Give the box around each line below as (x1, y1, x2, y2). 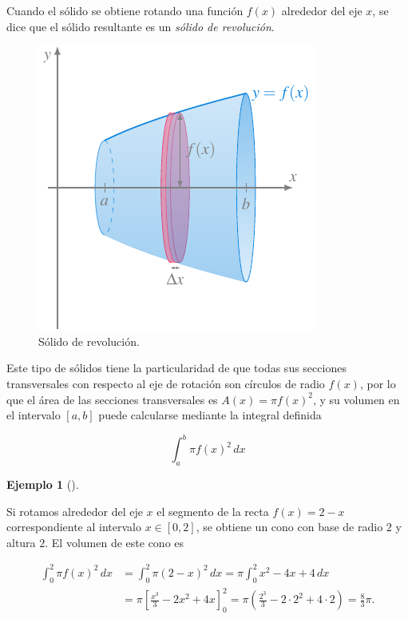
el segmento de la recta (156, 502, 269, 519)
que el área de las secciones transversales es (6, 391, 218, 407)
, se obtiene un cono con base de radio (196, 518, 383, 535)
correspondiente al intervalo (6, 518, 141, 535)
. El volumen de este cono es (45, 534, 184, 550)
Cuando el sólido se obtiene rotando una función (6, 2, 244, 18)
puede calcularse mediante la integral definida (98, 407, 322, 423)
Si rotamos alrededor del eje (6, 502, 143, 519)
